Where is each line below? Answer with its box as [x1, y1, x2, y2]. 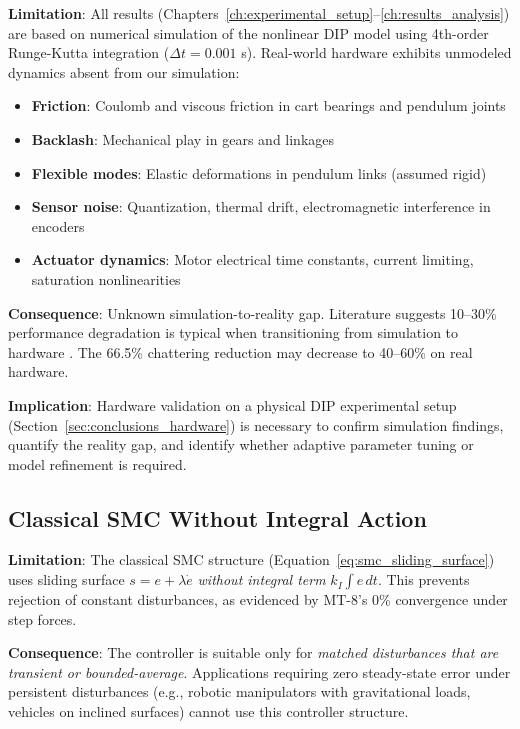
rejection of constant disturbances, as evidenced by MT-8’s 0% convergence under [8, 589, 508, 610]
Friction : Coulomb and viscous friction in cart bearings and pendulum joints [31, 95, 506, 116]
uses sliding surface [8, 569, 125, 590]
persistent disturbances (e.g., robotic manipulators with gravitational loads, [8, 681, 471, 702]
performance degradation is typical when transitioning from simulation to [8, 322, 459, 343]
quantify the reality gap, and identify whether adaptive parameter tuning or [8, 434, 474, 455]
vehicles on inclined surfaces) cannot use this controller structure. [8, 701, 409, 722]
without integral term [197, 569, 326, 590]
